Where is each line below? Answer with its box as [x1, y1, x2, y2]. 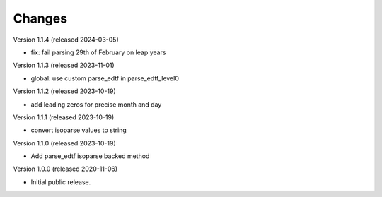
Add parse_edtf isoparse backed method [30, 152, 150, 160]
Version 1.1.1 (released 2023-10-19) [13, 113, 115, 121]
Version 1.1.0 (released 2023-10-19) [13, 138, 116, 148]
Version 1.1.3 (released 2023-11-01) [13, 61, 115, 70]
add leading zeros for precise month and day [30, 100, 162, 109]
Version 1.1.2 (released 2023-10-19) [13, 87, 116, 95]
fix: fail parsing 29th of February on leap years [30, 48, 166, 56]
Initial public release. [30, 177, 91, 186]
